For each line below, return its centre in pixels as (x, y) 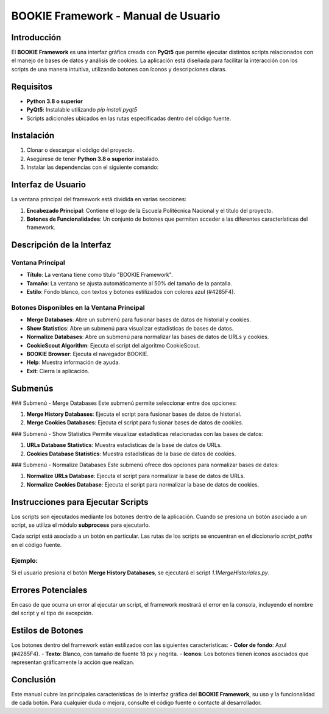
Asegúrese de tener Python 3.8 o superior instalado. (93, 159)
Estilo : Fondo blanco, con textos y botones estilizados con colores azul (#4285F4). (131, 292)
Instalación (33, 136)
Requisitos (32, 86)
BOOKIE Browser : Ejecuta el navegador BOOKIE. (88, 354)
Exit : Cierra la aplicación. (58, 371)
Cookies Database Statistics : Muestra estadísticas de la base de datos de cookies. (131, 454)
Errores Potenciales (49, 590)
